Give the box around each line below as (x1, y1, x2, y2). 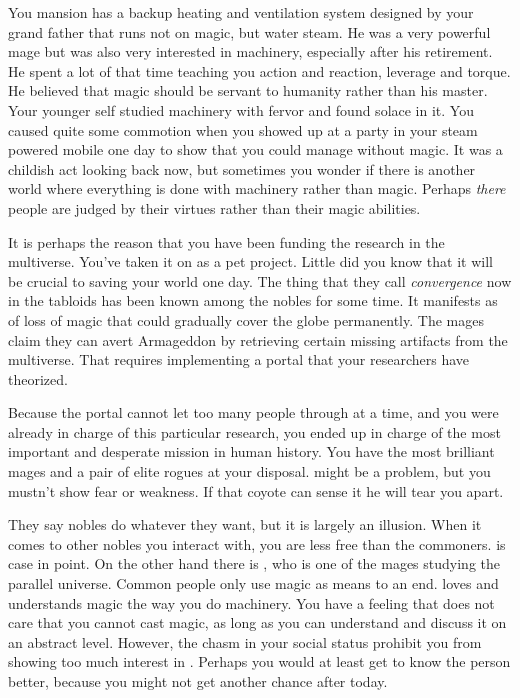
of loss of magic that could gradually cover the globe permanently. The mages (8, 309, 484, 330)
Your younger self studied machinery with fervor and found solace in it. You (8, 99, 474, 120)
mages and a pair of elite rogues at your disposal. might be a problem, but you (8, 461, 491, 482)
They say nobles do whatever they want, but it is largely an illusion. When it (8, 514, 482, 535)
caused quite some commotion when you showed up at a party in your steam (8, 119, 478, 140)
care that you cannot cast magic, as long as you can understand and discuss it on (8, 612, 507, 633)
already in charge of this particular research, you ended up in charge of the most (8, 421, 501, 442)
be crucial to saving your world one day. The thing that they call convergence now (8, 270, 512, 291)
